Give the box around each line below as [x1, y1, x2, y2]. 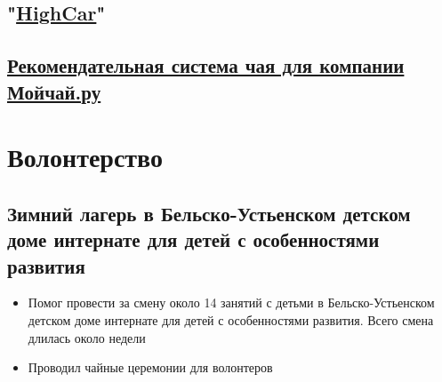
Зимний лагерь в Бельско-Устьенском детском [7, 199, 411, 227]
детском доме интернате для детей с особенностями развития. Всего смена [28, 310, 434, 329]
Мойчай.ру [7, 77, 101, 105]
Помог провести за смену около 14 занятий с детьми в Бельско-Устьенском [28, 293, 435, 312]
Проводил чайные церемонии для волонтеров [28, 358, 273, 377]
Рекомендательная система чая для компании [7, 52, 405, 79]
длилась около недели [28, 328, 146, 346]
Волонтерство [7, 139, 164, 175]
